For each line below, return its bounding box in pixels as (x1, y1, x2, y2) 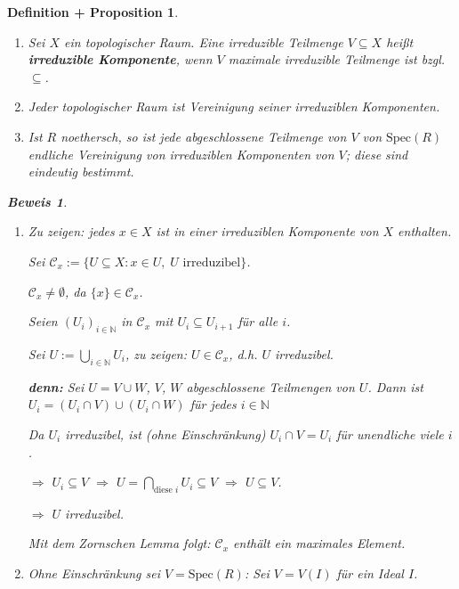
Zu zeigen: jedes (28, 222, 115, 241)
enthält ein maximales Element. (233, 534, 406, 552)
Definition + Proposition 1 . (7, 3, 179, 20)
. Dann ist (367, 377, 423, 396)
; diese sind (345, 144, 408, 163)
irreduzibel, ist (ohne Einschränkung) (65, 424, 266, 443)
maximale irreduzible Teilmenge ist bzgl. (228, 50, 446, 69)
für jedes (189, 395, 237, 413)
